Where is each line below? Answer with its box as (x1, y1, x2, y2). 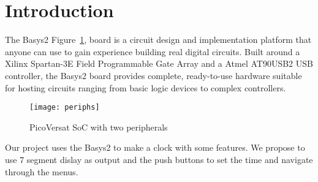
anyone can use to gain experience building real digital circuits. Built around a (5, 45, 300, 58)
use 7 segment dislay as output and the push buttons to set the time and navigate (5, 153, 313, 165)
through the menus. (5, 165, 78, 178)
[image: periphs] (29, 103, 100, 112)
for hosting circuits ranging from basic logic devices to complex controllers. (5, 81, 286, 94)
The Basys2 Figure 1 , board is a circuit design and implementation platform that (5, 33, 312, 46)
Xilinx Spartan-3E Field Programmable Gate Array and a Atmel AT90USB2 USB (5, 57, 313, 70)
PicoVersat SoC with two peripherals (29, 120, 168, 133)
